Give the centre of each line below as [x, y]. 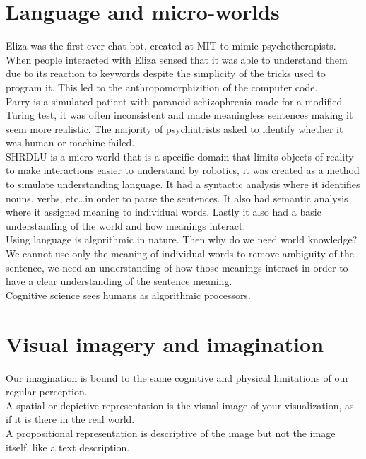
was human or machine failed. [70, 143]
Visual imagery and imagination [165, 343]
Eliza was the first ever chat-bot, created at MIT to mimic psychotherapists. [171, 46]
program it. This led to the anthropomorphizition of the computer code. [162, 87]
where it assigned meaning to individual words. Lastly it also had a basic [164, 212]
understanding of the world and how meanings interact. [126, 225]
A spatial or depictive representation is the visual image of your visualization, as [180, 405]
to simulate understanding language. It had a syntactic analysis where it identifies [183, 184]
